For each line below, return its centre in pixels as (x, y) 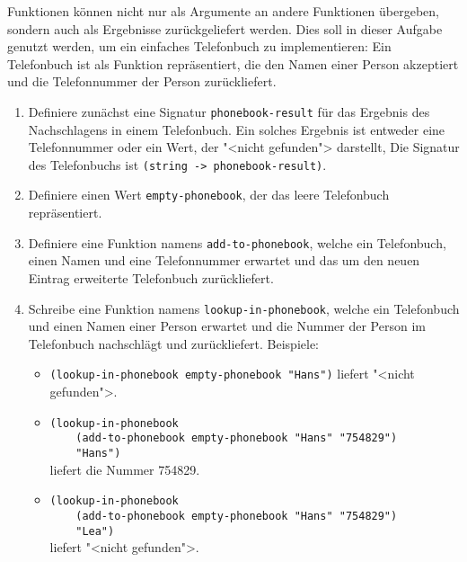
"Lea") (95, 531)
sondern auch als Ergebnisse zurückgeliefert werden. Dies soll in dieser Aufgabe (225, 28)
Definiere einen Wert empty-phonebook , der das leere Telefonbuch (209, 195)
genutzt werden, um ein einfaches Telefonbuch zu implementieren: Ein (199, 46)
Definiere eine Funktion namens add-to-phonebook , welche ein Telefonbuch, (237, 242)
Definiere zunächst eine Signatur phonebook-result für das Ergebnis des (229, 111)
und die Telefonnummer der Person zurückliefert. (142, 81)
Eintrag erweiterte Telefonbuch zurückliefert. (151, 277)
